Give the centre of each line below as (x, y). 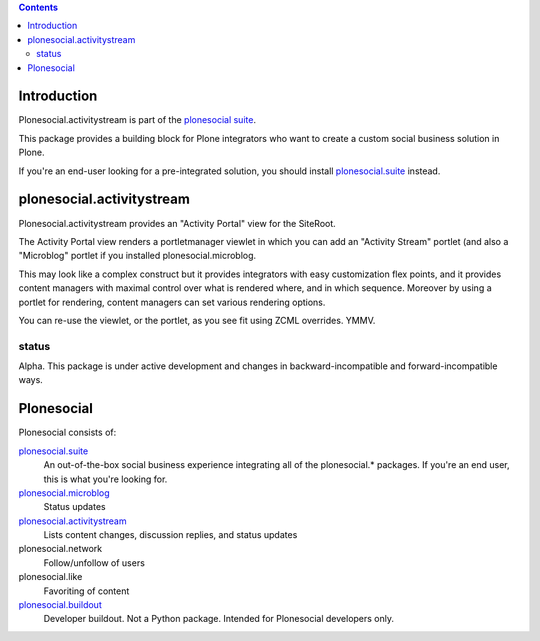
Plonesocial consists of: (67, 432)
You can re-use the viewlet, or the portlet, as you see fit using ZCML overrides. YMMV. (197, 320)
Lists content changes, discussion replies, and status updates (170, 535)
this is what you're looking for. (105, 479)
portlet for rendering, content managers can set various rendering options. (172, 302)
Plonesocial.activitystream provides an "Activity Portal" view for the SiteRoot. (177, 223)
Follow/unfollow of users (94, 562)
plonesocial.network (60, 549)
